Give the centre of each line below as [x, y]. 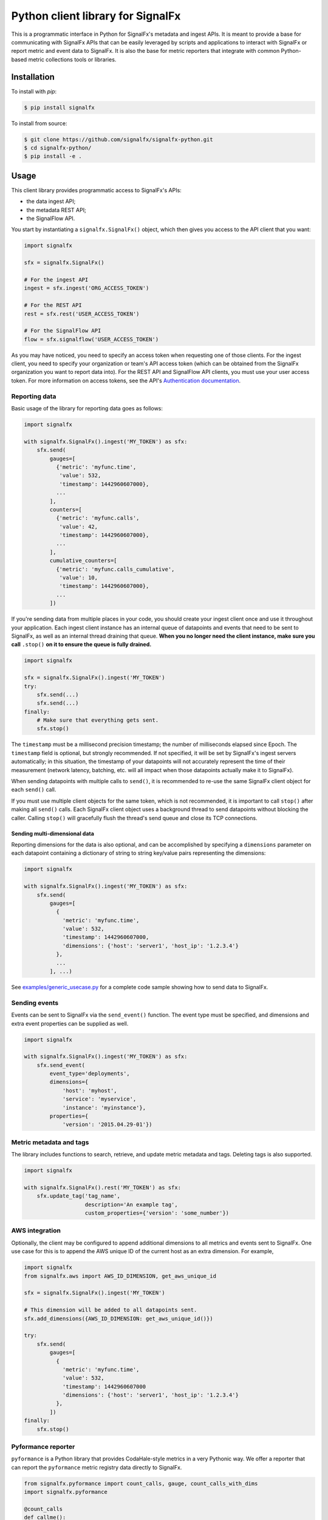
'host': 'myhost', [90, 1090]
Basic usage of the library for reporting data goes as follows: [87, 408]
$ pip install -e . [53, 156]
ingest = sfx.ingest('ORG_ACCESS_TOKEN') [87, 288]
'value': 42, [79, 527]
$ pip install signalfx [60, 107]
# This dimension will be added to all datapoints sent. [111, 1310]
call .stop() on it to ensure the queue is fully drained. [81, 644]
